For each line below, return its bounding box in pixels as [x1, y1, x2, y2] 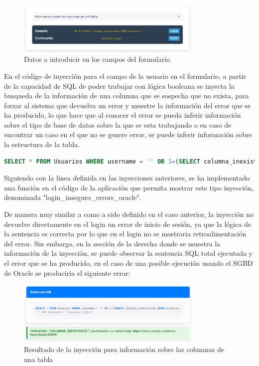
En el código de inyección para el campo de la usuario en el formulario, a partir [4, 70, 247, 81]
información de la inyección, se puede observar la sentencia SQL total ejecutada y [4, 248, 253, 258]
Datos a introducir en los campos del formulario [24, 54, 170, 64]
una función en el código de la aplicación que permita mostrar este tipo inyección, [4, 182, 254, 192]
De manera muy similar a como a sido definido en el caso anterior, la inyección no [4, 209, 254, 219]
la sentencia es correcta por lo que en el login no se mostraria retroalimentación [4, 228, 247, 239]
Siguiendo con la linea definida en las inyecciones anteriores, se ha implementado [4, 173, 250, 183]
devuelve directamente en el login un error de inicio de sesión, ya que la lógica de [4, 218, 252, 229]
